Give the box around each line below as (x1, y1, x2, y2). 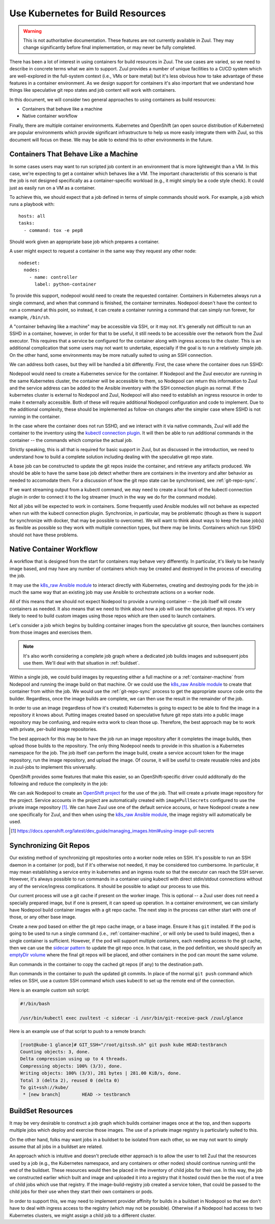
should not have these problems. (9, 532, 78, 538)
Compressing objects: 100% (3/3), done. (20, 1063, 122, 1069)
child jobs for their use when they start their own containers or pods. (9, 1188, 154, 1195)
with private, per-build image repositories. (9, 726, 98, 733)
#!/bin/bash (20, 1001, 50, 1006)
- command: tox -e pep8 (23, 227, 84, 233)
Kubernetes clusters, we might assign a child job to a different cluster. (9, 1212, 156, 1218)
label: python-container (34, 281, 97, 287)
